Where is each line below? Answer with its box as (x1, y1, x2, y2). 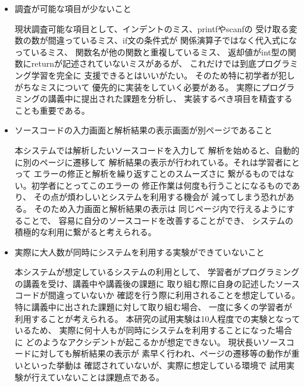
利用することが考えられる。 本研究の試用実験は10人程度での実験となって (14, 312, 300, 324)
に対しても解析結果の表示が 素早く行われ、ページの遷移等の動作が (31, 347, 292, 360)
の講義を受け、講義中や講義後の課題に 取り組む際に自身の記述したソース (14, 277, 300, 289)
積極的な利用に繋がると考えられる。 (14, 226, 156, 238)
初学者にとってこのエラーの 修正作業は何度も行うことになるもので (31, 179, 292, 191)
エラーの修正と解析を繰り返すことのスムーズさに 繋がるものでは (33, 167, 286, 180)
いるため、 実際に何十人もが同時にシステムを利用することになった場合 (14, 324, 293, 336)
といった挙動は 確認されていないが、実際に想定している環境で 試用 (23, 359, 286, 372)
